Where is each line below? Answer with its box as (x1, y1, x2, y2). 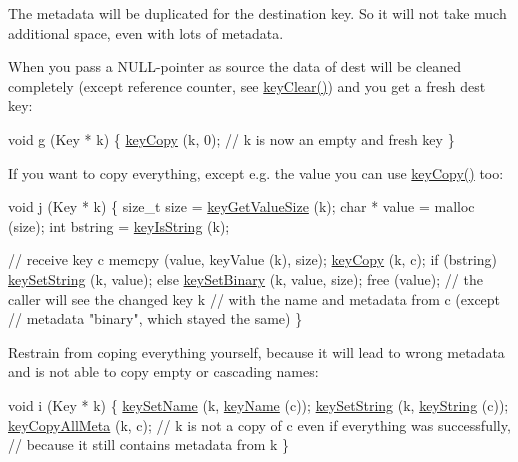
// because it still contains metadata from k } (8, 434, 290, 455)
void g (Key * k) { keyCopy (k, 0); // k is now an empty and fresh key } (8, 128, 455, 149)
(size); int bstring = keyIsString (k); (8, 215, 230, 236)
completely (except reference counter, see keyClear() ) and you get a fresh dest (8, 75, 486, 96)
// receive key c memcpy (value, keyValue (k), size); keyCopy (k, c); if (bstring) (8, 249, 498, 270)
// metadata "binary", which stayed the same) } (8, 308, 303, 329)
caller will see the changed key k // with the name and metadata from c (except (8, 288, 501, 309)
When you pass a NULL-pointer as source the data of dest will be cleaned (8, 56, 462, 77)
